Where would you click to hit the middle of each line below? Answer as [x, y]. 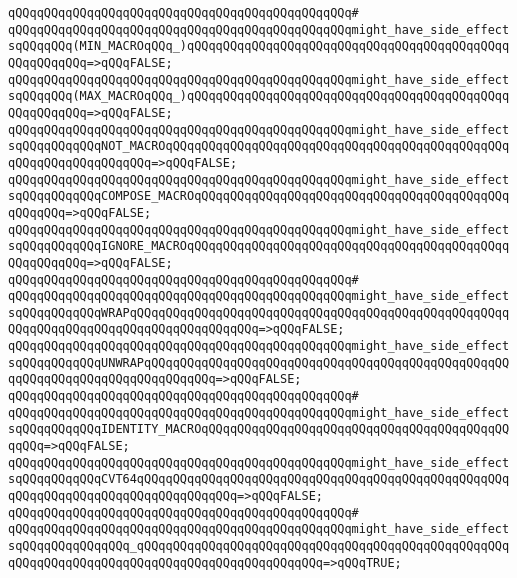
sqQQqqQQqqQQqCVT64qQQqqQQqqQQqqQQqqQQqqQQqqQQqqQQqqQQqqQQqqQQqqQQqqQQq [259, 479]
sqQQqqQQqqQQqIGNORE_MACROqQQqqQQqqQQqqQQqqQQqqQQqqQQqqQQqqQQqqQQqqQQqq [259, 246]
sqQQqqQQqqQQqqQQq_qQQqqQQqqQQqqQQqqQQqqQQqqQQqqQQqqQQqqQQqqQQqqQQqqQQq [259, 546]
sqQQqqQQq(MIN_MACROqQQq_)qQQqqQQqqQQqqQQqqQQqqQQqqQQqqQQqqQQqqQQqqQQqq [259, 46]
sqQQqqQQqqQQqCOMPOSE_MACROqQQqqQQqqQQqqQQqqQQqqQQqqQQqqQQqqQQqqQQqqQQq [259, 196]
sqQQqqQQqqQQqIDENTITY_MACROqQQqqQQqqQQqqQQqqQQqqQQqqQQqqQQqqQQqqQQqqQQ [259, 429]
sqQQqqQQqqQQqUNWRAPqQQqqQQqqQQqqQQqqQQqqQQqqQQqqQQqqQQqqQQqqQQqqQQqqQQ [259, 362]
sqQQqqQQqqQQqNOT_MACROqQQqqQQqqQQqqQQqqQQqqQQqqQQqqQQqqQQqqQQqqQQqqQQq [259, 146]
